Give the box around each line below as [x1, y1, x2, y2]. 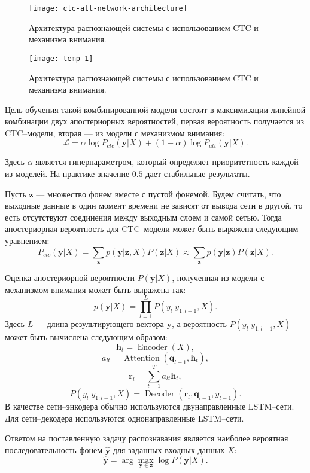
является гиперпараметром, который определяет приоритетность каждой [35, 155, 299, 168]
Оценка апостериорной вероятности [5, 271, 135, 284]
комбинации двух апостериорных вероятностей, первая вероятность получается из [5, 115, 305, 127]
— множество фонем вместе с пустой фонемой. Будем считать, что [36, 187, 281, 200]
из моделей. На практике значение [5, 167, 130, 180]
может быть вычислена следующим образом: [5, 331, 168, 343]
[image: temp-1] [29, 54, 93, 63]
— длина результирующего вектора [35, 318, 164, 330]
